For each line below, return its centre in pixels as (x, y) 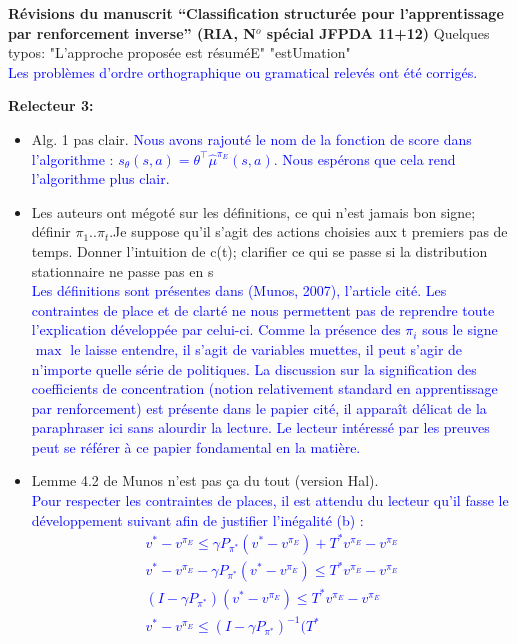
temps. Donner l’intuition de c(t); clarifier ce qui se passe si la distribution (259, 250)
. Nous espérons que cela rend (364, 158)
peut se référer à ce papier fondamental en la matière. (196, 446)
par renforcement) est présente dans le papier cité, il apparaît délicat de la (259, 407)
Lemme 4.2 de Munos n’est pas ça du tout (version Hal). (205, 480)
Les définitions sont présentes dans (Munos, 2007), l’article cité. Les (239, 290)
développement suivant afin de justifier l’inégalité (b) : (197, 519)
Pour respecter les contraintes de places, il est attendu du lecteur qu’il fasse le (270, 500)
